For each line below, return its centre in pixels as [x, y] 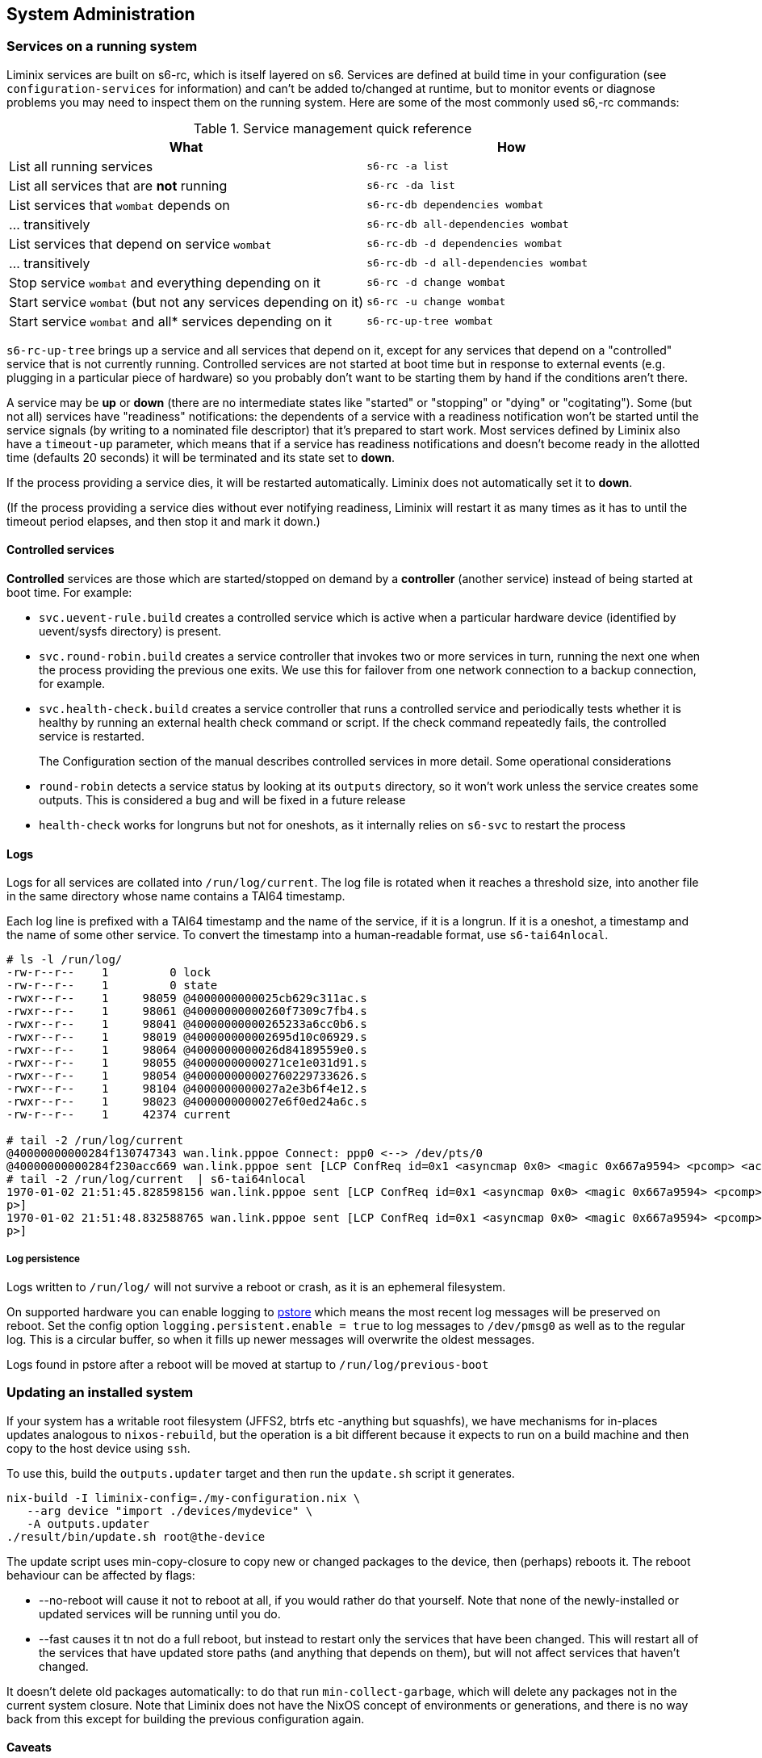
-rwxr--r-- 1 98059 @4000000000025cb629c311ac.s [187, 999]
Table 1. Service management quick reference [333, 128]
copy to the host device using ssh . [98, 1448]
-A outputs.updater [88, 1523]
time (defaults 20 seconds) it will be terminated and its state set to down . [201, 457]
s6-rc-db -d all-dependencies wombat [477, 263]
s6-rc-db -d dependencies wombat [465, 244]
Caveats [29, 1748]
